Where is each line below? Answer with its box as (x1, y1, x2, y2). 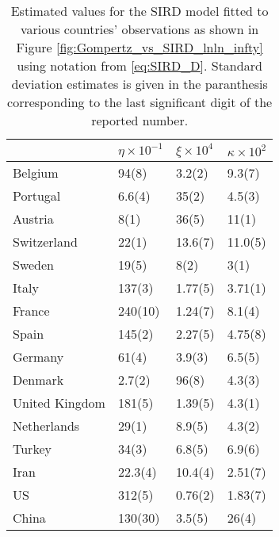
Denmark (13, 370, 64, 389)
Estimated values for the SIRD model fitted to (10, 2, 269, 20)
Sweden (13, 255, 55, 274)
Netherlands (13, 416, 80, 435)
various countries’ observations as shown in (21, 20, 259, 38)
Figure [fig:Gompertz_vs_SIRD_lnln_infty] (16, 38, 263, 56)
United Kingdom (13, 393, 105, 412)
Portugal (13, 186, 61, 205)
